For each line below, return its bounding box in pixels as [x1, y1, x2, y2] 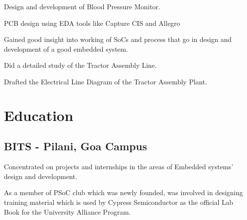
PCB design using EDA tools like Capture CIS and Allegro [4, 18, 180, 28]
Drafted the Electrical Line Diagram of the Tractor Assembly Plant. [4, 76, 208, 86]
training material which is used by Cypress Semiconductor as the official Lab [4, 197, 233, 207]
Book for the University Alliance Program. [4, 206, 131, 217]
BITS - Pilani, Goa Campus [4, 139, 147, 154]
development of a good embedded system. [4, 43, 128, 54]
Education [4, 105, 74, 125]
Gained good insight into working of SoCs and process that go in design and [4, 34, 232, 44]
